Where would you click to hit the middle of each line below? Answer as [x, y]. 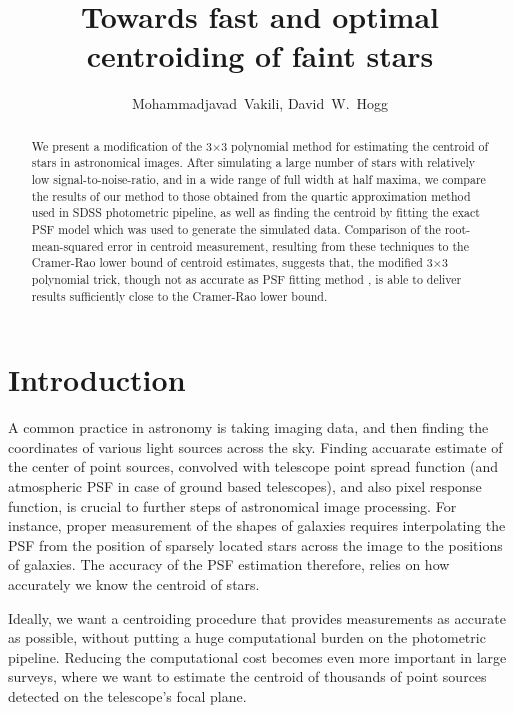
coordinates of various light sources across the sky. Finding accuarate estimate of [255, 446]
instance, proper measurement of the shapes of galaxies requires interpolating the [257, 525]
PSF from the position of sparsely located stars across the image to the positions [255, 544]
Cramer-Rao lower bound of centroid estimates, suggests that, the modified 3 [232, 262]
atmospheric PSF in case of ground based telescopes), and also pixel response [245, 485]
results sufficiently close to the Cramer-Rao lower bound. [179, 295]
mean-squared [67, 245]
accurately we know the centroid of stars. [134, 583]
